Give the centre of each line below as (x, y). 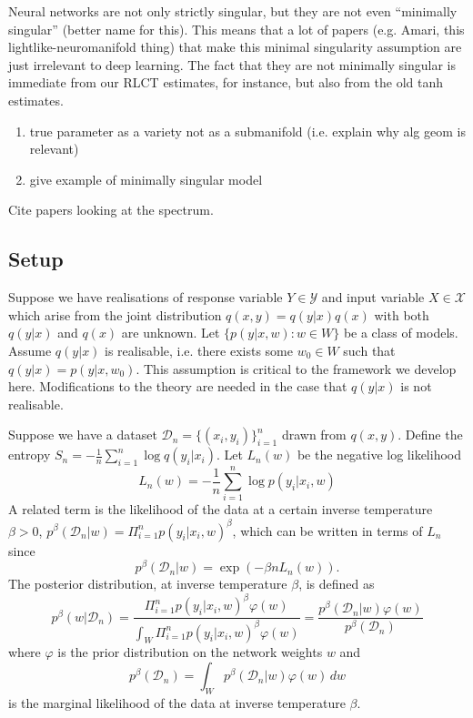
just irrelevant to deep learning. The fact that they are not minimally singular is (232, 64)
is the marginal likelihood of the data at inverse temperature (177, 702)
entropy (30, 455)
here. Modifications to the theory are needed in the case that (178, 386)
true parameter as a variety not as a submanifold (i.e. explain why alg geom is (247, 131)
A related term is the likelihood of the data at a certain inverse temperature (221, 509)
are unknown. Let (171, 333)
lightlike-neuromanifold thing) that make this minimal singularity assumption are (235, 47)
